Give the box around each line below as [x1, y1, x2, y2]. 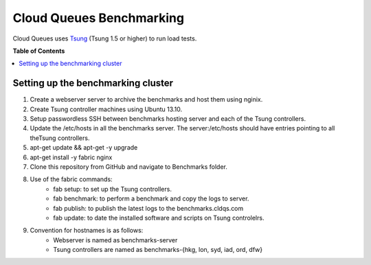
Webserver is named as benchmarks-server [53, 235, 178, 244]
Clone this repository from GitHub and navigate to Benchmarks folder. [30, 162, 228, 171]
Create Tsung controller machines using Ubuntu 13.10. [30, 105, 183, 113]
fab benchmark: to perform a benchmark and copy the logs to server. [53, 194, 249, 203]
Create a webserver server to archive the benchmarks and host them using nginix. [30, 95, 263, 104]
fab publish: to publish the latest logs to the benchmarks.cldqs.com [53, 204, 244, 212]
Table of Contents [12, 47, 65, 55]
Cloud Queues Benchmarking [12, 10, 185, 25]
